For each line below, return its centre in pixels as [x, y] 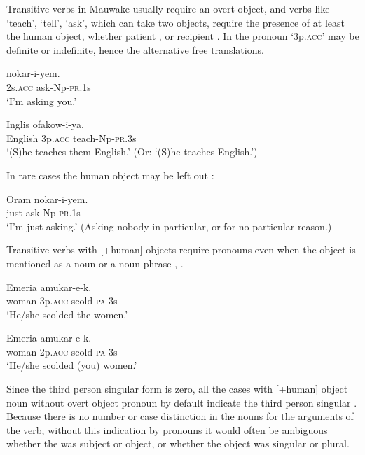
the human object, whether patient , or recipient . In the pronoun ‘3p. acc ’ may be [183, 36]
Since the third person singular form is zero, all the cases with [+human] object [177, 389]
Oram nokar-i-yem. [47, 198]
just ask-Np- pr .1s [43, 212]
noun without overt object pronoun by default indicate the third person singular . [182, 402]
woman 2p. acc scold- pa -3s [62, 351]
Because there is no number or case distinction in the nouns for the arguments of [180, 416]
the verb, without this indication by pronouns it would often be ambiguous [167, 429]
